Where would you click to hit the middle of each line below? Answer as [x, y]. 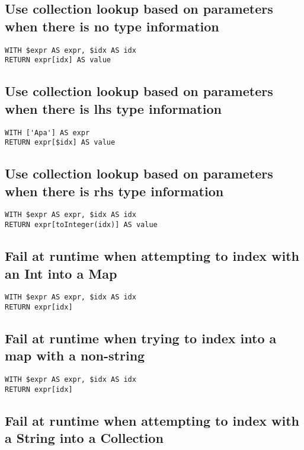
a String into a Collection [84, 438]
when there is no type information [112, 26]
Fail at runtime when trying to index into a [141, 338]
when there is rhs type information [114, 191]
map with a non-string [75, 355]
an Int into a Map [61, 273]
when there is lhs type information [113, 108]
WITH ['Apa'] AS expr [47, 133]
